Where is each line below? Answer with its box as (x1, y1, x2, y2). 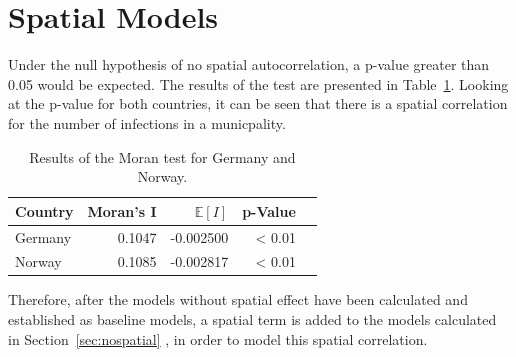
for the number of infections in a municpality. (8, 112, 286, 133)
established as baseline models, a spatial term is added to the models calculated (8, 309, 497, 330)
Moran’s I (87, 200, 157, 221)
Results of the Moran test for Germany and (29, 146, 296, 167)
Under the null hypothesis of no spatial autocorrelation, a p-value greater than (8, 54, 490, 75)
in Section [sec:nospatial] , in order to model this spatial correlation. (8, 328, 428, 349)
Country (15, 200, 74, 221)
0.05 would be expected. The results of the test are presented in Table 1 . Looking (8, 73, 509, 94)
